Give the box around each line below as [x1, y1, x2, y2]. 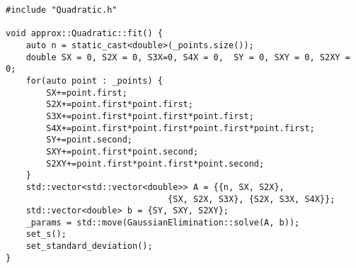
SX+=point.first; [46, 87, 127, 98]
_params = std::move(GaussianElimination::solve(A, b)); [25, 217, 300, 228]
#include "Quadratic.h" [6, 5, 117, 15]
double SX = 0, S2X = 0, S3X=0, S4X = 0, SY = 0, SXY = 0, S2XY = [25, 52, 350, 62]
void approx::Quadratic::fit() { [6, 28, 163, 39]
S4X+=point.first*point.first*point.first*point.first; [46, 123, 315, 133]
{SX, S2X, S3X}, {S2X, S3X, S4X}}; [168, 194, 335, 204]
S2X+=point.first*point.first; [46, 99, 193, 110]
